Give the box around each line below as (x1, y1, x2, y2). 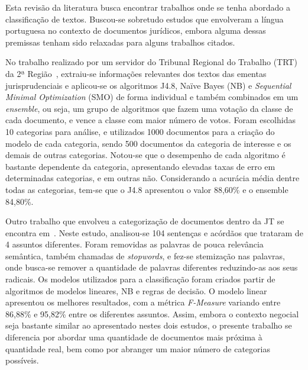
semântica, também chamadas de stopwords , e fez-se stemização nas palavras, (5, 249, 286, 262)
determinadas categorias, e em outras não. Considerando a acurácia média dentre (5, 172, 300, 184)
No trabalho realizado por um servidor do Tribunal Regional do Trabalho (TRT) (5, 56, 297, 68)
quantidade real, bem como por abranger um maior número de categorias (5, 342, 270, 355)
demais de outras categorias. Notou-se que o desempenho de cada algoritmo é (5, 149, 286, 161)
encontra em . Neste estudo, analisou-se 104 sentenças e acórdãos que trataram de (5, 226, 303, 239)
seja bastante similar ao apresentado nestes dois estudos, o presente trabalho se (5, 319, 292, 332)
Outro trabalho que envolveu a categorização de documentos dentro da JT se (5, 215, 284, 227)
